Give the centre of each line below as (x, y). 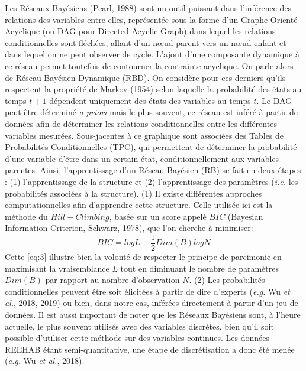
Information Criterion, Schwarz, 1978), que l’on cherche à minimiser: (129, 228)
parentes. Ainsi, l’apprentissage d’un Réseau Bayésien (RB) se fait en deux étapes (153, 170)
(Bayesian (245, 216)
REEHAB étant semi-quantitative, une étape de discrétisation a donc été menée (150, 349)
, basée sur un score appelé (158, 216)
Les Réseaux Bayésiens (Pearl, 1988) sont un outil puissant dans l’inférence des (148, 8)
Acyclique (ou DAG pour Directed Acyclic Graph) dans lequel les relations (140, 31)
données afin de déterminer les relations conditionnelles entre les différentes (141, 123)
